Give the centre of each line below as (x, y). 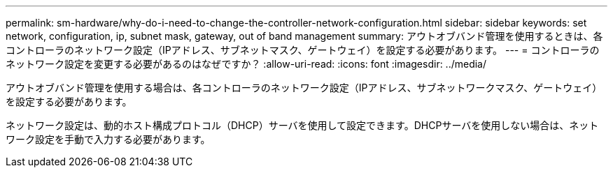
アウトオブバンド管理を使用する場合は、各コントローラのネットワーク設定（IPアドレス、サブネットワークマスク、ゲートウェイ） (304, 88)
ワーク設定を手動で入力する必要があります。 (108, 139)
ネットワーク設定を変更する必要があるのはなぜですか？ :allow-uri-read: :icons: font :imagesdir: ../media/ (246, 64)
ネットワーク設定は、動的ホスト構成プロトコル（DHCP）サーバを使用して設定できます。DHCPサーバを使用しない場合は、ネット (302, 125)
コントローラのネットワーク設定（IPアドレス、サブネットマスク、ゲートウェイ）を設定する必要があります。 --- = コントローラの (303, 50)
